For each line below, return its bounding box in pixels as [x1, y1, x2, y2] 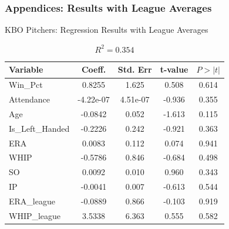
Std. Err [117, 63, 152, 76]
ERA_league [9, 195, 55, 207]
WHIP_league [9, 209, 61, 221]
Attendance [9, 93, 50, 105]
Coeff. [81, 63, 106, 76]
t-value [160, 63, 188, 76]
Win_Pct [9, 78, 43, 91]
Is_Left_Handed [9, 122, 70, 134]
